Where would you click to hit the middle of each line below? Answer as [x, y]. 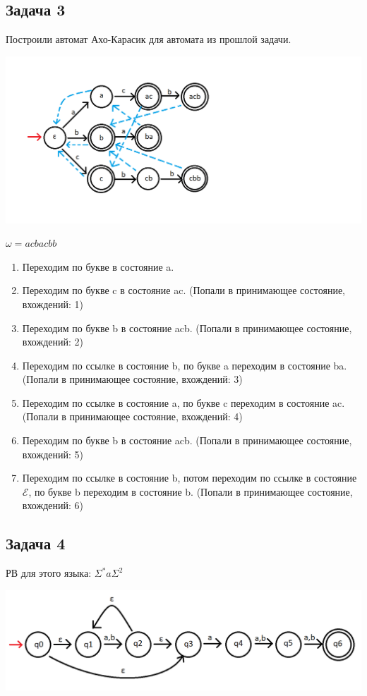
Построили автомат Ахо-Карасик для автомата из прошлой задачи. [149, 39]
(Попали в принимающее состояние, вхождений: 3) [132, 379]
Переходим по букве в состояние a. [98, 266]
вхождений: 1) [53, 304]
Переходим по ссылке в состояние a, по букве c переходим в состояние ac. [183, 402]
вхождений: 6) [53, 505]
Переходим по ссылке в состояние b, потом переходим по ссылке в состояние [189, 478]
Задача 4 [36, 543]
